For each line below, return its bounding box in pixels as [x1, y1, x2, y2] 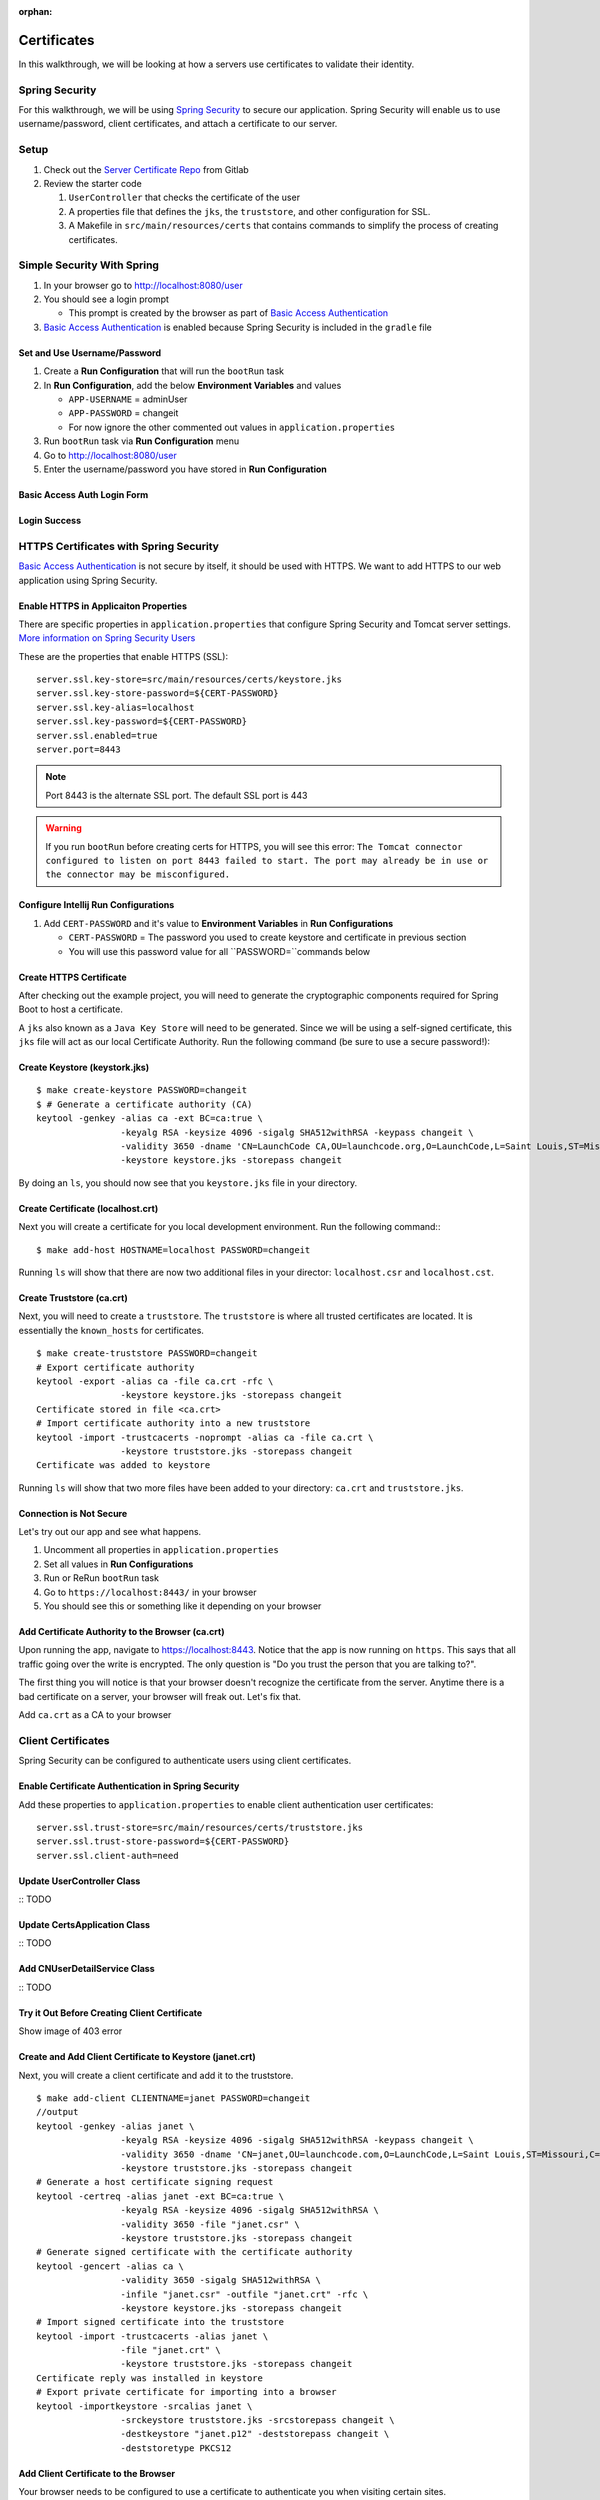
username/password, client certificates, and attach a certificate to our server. [18, 118, 338, 130]
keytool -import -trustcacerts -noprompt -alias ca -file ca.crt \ [36, 1431, 374, 1443]
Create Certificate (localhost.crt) [18, 1202, 159, 1214]
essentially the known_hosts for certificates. [18, 1324, 205, 1336]
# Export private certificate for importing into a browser [36, 2386, 337, 2398]
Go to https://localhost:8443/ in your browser [43, 1586, 257, 1598]
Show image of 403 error [18, 2025, 123, 2037]
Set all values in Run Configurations [43, 1558, 194, 1570]
